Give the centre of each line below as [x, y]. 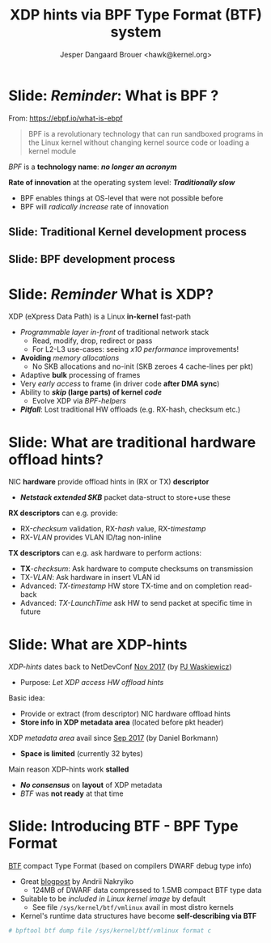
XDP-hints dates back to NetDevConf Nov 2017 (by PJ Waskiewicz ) [120, 667]
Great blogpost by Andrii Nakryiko [77, 882]
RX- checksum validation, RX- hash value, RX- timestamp [113, 529]
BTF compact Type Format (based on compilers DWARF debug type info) [130, 866]
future [30, 611]
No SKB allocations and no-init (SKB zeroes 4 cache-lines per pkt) [142, 366]
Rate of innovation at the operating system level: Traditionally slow [122, 182]
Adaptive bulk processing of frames [80, 375]
